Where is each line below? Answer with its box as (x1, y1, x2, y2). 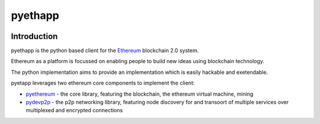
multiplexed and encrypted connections (25, 107, 123, 114)
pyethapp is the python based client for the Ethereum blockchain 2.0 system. (11, 47, 199, 54)
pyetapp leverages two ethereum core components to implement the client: (11, 80, 195, 87)
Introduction (11, 31, 58, 41)
